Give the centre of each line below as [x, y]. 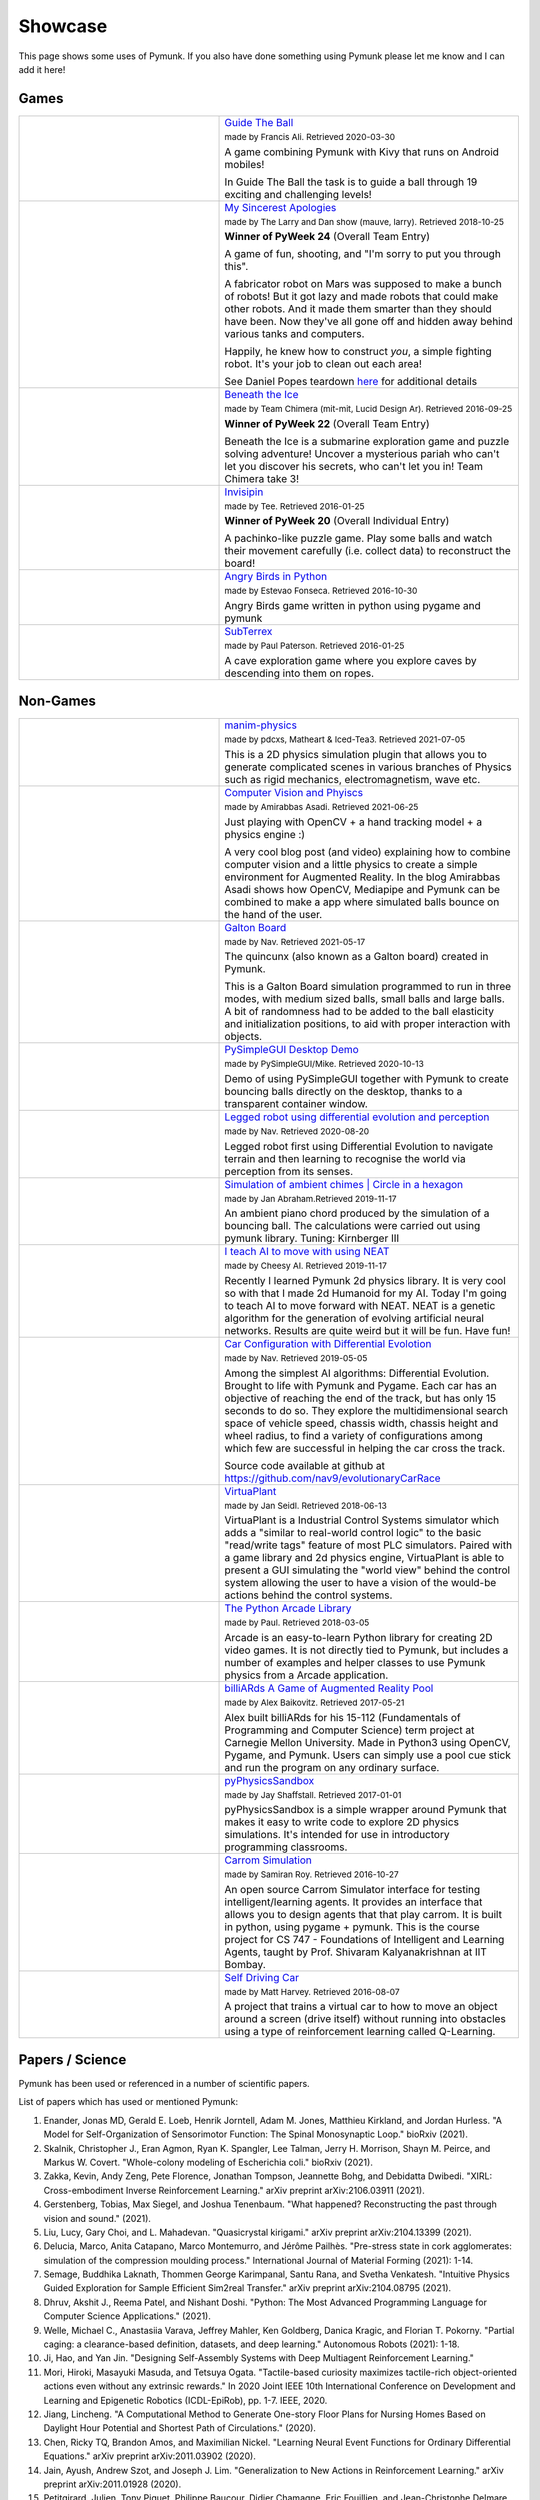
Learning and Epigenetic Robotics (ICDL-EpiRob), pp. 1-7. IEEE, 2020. [185, 2400]
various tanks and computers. [294, 334]
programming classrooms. [286, 1847]
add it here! [42, 69]
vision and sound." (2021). [97, 2218]
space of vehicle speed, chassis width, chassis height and [361, 1423]
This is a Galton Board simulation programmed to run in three [368, 987]
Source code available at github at [304, 1465]
